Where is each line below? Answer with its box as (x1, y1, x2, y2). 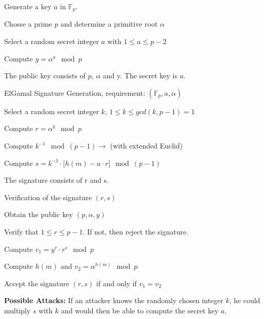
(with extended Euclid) (110, 140, 183, 151)
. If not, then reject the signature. (83, 226, 189, 237)
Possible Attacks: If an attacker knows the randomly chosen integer (4, 295, 224, 306)
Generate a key (4, 1, 52, 11)
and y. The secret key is (103, 70, 178, 81)
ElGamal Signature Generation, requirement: (4, 87, 146, 98)
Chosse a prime (4, 18, 52, 29)
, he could (229, 295, 260, 306)
